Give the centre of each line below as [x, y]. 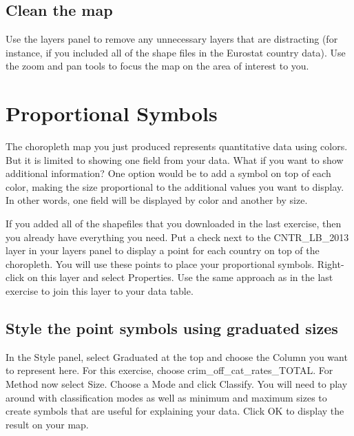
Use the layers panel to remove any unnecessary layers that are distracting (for [172, 39]
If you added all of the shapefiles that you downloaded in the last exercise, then [174, 224]
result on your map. [47, 424]
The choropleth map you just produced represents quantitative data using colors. [177, 146]
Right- [331, 263]
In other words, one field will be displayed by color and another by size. [157, 200]
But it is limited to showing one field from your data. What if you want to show [175, 159]
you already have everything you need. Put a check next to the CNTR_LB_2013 [177, 237]
